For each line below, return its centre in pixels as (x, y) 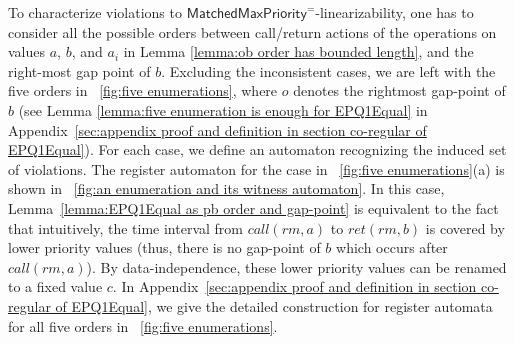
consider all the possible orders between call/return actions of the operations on (252, 31)
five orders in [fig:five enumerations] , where (143, 90)
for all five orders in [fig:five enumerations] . (143, 325)
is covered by (465, 227)
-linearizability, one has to (394, 12)
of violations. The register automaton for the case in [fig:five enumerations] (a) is (256, 168)
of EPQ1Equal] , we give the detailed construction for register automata (274, 305)
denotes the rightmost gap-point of (399, 90)
